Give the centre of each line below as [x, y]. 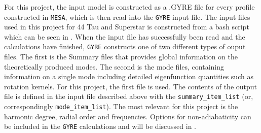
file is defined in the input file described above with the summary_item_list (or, [129, 96]
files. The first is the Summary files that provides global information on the [121, 57]
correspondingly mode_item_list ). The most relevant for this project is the [121, 106]
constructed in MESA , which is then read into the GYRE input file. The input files [127, 16]
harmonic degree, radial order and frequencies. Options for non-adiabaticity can [128, 116]
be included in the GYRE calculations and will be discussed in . [100, 126]
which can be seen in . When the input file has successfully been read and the [125, 36]
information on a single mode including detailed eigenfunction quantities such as [129, 76]
